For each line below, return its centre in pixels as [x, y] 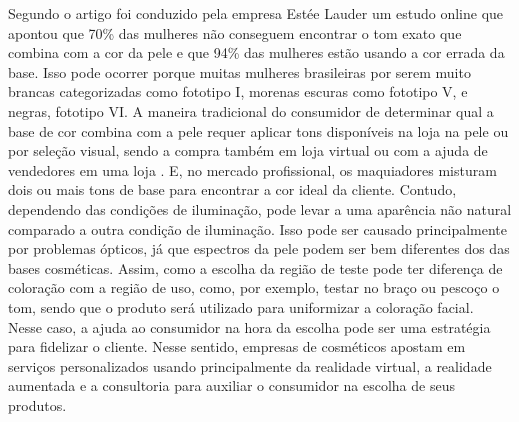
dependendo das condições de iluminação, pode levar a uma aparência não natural [260, 208]
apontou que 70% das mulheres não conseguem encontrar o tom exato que [235, 32]
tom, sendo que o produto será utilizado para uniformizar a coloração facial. [241, 306]
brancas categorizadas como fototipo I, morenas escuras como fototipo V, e [238, 91]
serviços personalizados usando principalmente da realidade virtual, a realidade [250, 365]
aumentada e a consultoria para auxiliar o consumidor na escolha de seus [231, 385]
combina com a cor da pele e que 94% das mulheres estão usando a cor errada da [256, 52]
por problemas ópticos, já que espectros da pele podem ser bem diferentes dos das [259, 248]
